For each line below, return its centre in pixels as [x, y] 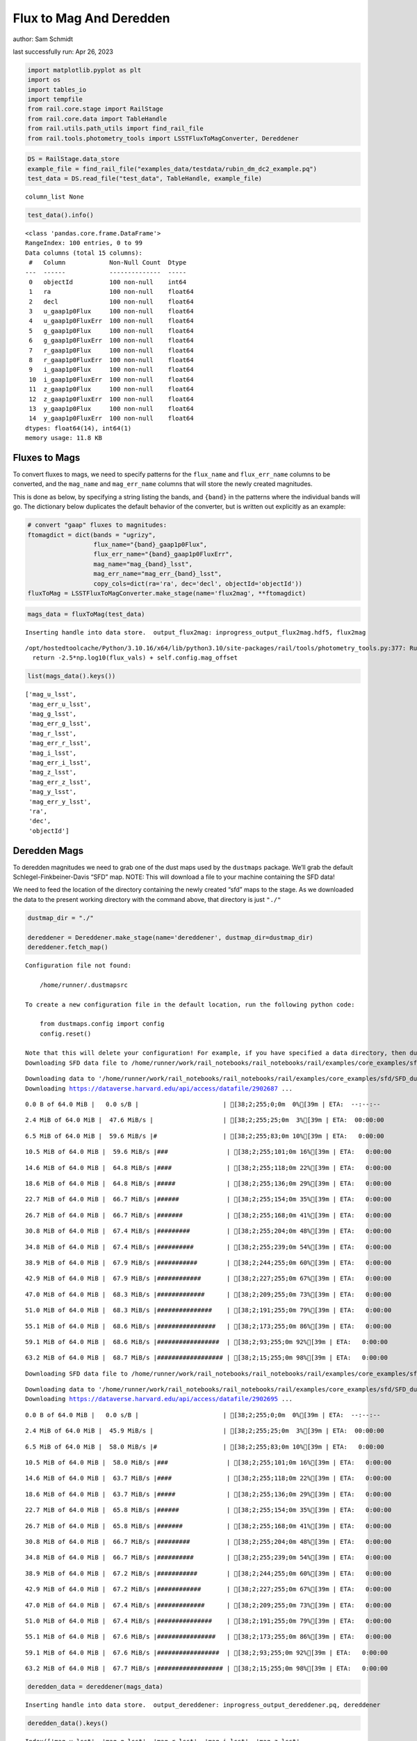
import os [44, 80]
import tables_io [57, 89]
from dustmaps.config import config [102, 1024]
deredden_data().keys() [68, 1723]
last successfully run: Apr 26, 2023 [63, 52]
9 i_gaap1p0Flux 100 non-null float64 [111, 370]
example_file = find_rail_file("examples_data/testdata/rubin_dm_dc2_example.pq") [172, 169]
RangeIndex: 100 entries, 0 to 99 [84, 243]
